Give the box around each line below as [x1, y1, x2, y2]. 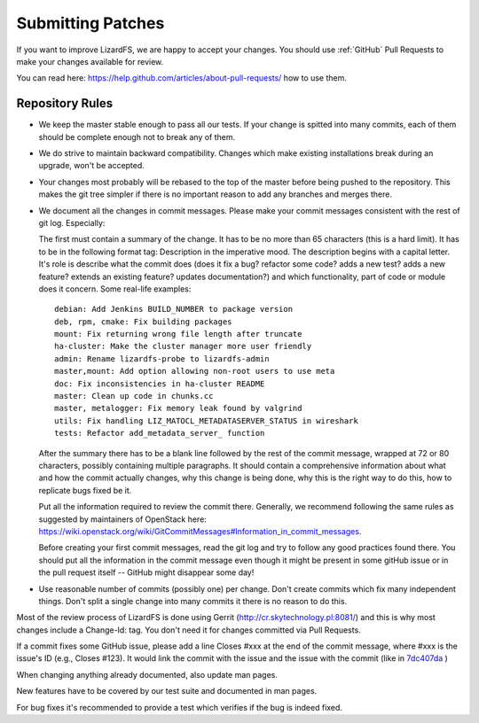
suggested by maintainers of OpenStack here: [38, 514, 208, 525]
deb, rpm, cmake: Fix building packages [54, 316, 232, 327]
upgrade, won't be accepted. [38, 160, 145, 171]
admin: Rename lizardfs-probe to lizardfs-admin [54, 354, 270, 363]
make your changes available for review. [16, 56, 164, 66]
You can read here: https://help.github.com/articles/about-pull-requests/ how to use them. [16, 73, 348, 83]
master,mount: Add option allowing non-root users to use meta [54, 366, 335, 377]
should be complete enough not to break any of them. [38, 131, 236, 142]
